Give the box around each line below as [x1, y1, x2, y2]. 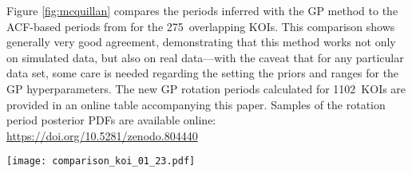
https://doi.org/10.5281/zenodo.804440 [6, 127, 198, 144]
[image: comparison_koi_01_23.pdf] [6, 155, 196, 167]
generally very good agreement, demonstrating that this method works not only [6, 33, 396, 50]
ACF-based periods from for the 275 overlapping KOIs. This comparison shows [6, 18, 395, 34]
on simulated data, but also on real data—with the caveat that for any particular [6, 49, 404, 65]
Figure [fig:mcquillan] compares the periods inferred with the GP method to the [6, 2, 398, 18]
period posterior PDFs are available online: [6, 112, 216, 128]
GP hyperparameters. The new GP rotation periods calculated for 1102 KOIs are [6, 80, 406, 96]
